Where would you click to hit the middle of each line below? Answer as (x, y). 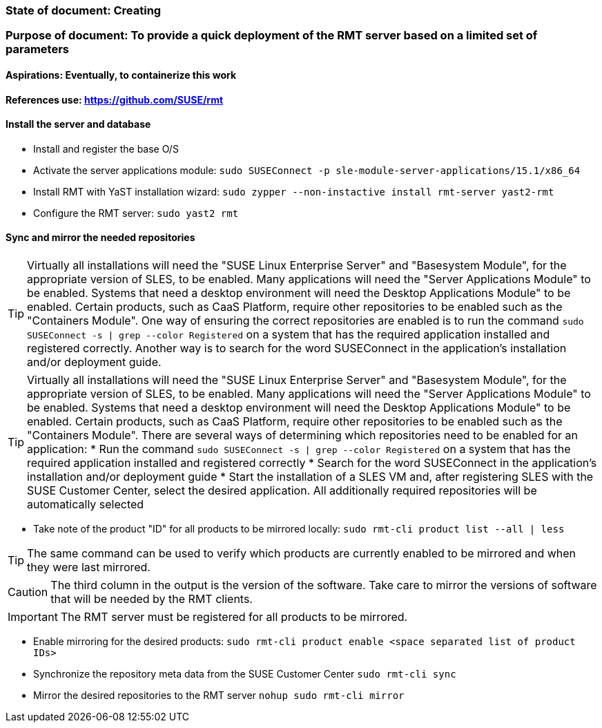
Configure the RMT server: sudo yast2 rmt (136, 213)
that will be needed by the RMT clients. (152, 599)
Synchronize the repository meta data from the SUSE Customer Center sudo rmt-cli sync (245, 674)
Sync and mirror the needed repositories (100, 238)
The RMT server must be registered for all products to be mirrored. (234, 617)
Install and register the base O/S (106, 149)
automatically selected (86, 505)
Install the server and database (78, 124)
